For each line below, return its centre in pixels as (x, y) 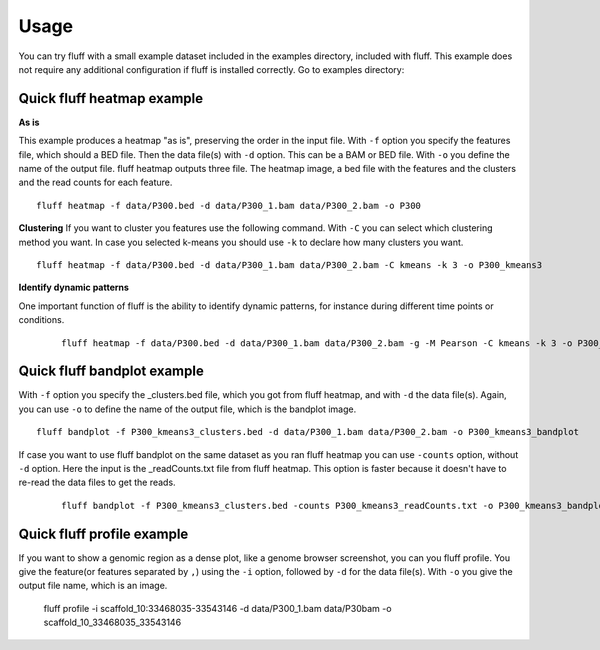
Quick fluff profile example (103, 533)
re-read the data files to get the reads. (97, 482)
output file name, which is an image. (93, 586)
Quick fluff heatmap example (111, 98)
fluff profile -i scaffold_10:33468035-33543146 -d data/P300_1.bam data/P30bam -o (217, 608)
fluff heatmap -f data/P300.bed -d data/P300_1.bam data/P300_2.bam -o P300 (229, 205)
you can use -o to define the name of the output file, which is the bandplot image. (187, 409)
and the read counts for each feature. (95, 182)
